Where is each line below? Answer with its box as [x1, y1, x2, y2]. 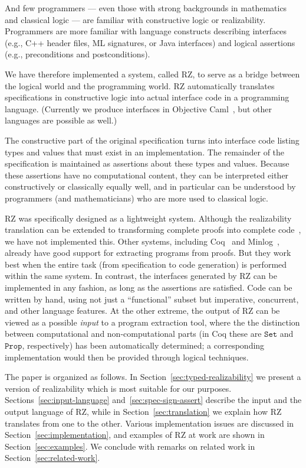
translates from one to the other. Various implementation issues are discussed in [5, 417, 294, 429]
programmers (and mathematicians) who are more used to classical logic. [5, 191, 268, 204]
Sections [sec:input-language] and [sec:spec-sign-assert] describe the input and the [5, 394, 302, 406]
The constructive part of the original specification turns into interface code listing [5, 134, 300, 146]
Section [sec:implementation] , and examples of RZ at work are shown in [5, 428, 265, 441]
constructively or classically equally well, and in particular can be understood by [5, 180, 296, 193]
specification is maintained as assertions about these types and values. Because [5, 157, 289, 170]
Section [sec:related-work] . [5, 451, 100, 464]
